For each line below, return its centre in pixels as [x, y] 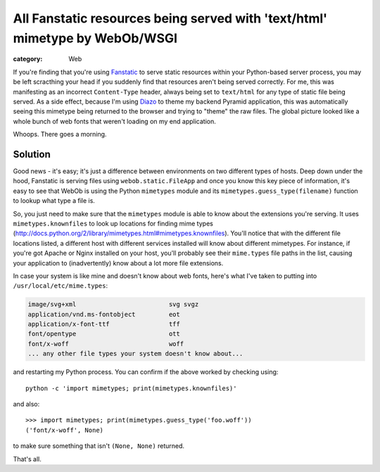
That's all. [27, 459]
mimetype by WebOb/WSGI [95, 38]
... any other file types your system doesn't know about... [135, 354]
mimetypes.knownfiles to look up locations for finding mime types [113, 223]
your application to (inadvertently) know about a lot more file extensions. [118, 263]
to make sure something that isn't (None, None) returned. [99, 446]
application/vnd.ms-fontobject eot [104, 314]
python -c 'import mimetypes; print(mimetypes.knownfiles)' [131, 388]
